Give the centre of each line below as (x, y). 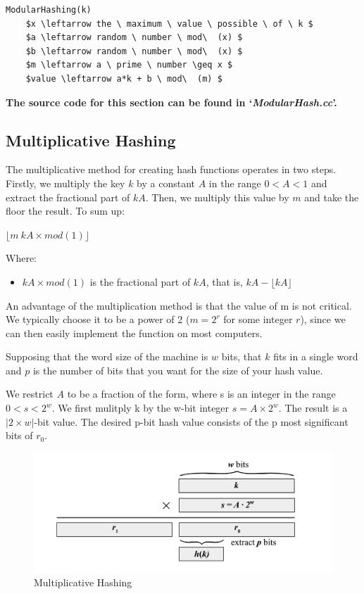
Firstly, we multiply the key (65, 183)
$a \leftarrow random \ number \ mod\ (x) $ (134, 38)
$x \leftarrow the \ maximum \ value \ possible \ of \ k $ (169, 24)
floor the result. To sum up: (65, 211)
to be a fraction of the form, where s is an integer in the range (201, 394)
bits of (19, 435)
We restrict (30, 394)
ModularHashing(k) (49, 10)
